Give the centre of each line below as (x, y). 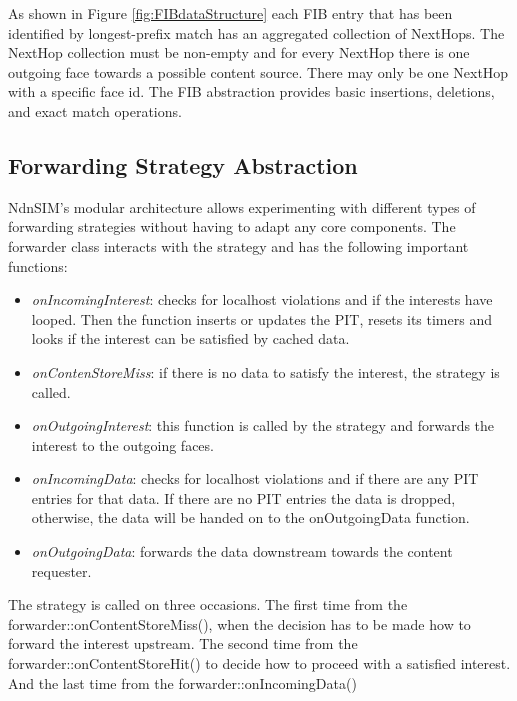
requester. (61, 570)
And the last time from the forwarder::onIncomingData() (182, 682)
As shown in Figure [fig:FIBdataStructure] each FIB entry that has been (230, 13)
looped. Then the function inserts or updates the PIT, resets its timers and (261, 318)
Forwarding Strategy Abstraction (183, 164)
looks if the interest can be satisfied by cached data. (190, 338)
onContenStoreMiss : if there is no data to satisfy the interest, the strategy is (265, 371)
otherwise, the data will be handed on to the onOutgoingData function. (250, 517)
